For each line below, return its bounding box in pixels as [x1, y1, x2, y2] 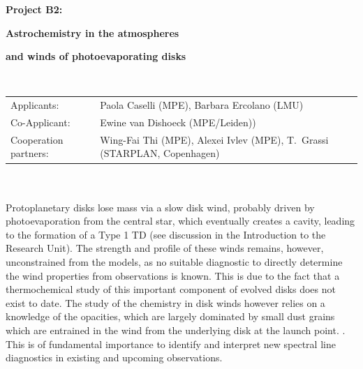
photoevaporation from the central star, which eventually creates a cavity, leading [6, 213, 355, 228]
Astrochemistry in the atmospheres [6, 25, 179, 40]
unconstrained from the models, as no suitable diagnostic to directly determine [6, 255, 343, 269]
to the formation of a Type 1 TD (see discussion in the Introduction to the [6, 227, 326, 241]
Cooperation [10, 132, 64, 146]
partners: [10, 146, 49, 160]
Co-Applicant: [10, 114, 71, 129]
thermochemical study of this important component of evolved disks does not [6, 282, 336, 296]
